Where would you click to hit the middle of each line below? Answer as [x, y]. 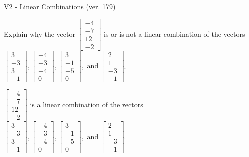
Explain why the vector [40, 34]
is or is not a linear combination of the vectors [174, 34]
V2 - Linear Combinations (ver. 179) [60, 6]
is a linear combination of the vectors [87, 104]
